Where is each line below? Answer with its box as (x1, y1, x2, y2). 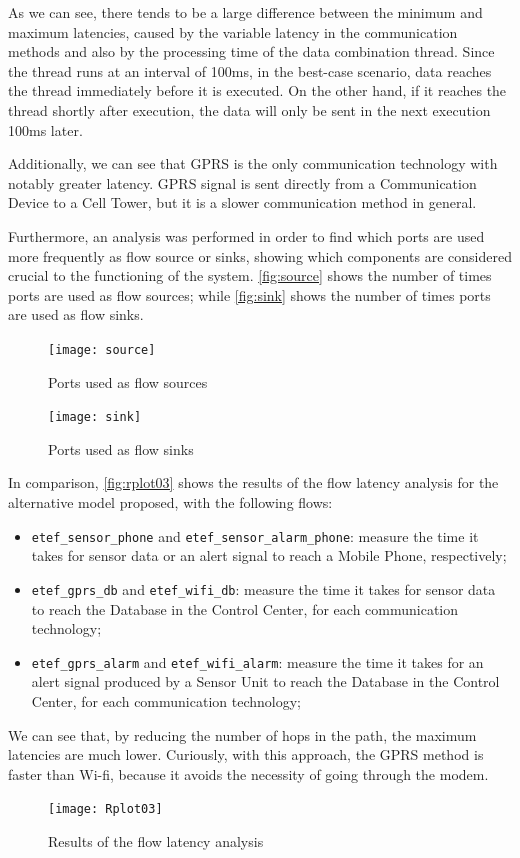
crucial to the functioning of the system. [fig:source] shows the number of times (8, 265, 492, 286)
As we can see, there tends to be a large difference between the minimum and (8, 2, 483, 22)
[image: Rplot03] (48, 802, 163, 817)
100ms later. (8, 119, 83, 140)
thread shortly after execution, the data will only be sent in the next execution (8, 99, 491, 120)
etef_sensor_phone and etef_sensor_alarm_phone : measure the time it (31, 525, 479, 546)
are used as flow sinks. (8, 304, 144, 325)
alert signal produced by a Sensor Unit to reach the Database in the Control (31, 671, 500, 692)
